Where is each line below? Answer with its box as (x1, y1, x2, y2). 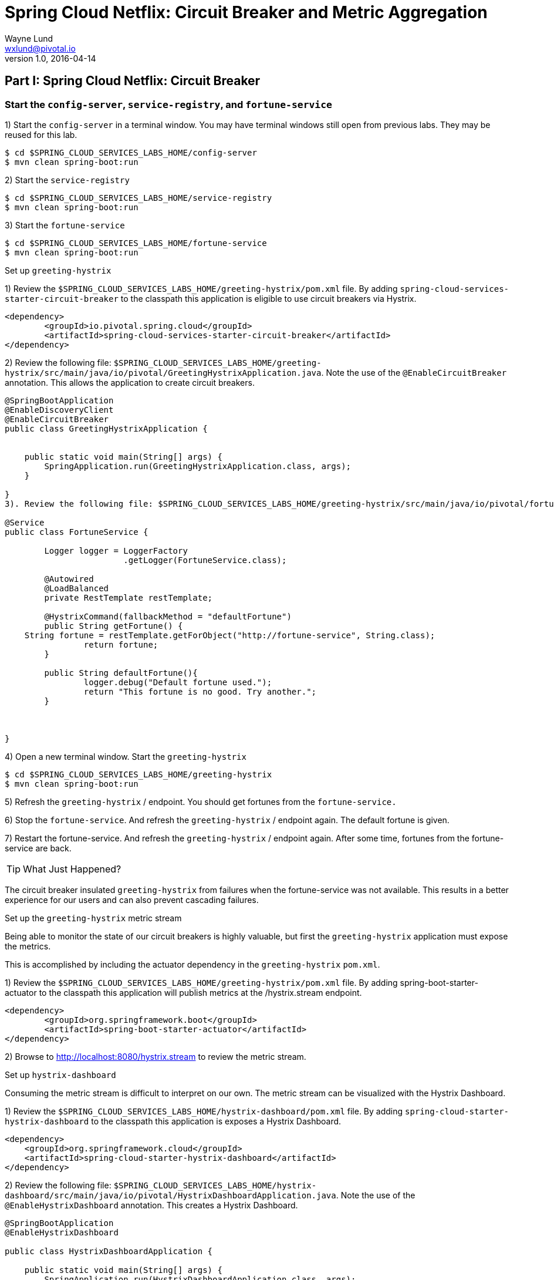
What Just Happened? (23, 863, 121, 875)
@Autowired (44, 574, 94, 584)
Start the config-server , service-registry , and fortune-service (5, 98, 332, 110)
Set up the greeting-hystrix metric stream (5, 912, 182, 923)
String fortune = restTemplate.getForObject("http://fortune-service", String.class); (24, 630, 435, 640)
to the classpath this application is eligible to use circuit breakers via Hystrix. (120, 293, 417, 304)
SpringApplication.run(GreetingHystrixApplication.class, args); (44, 461, 352, 471)
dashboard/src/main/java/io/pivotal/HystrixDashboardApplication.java (5, 1190, 336, 1200)
